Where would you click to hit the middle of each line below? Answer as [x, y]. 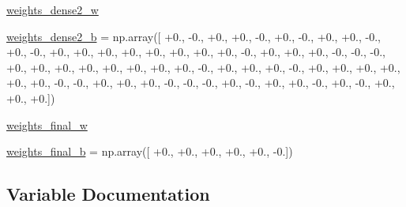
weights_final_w [47, 124]
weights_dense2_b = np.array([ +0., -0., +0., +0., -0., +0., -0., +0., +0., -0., [194, 36]
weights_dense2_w [53, 9]
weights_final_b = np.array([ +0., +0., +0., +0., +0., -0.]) [150, 151]
